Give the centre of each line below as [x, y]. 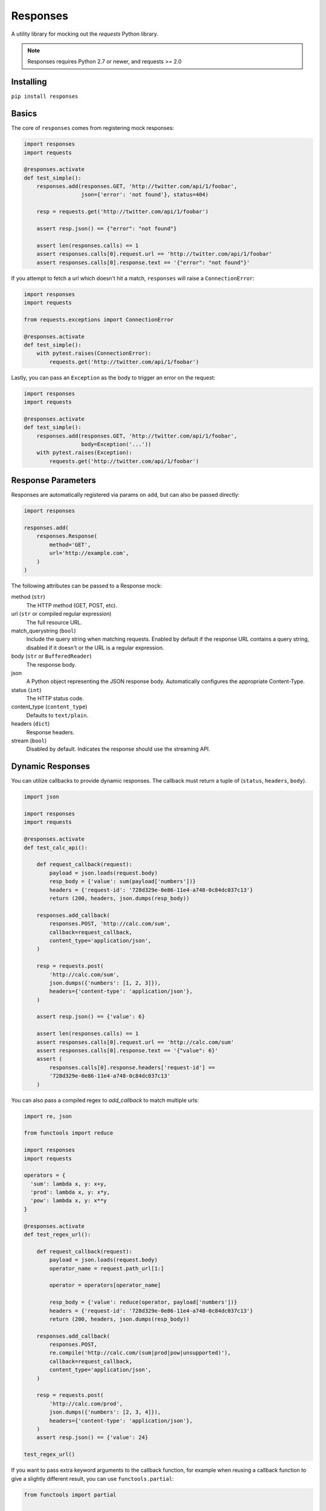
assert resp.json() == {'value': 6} [91, 1017]
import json [42, 797]
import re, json [48, 1116]
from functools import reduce [69, 1133]
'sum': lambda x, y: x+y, [69, 1184]
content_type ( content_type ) [49, 707]
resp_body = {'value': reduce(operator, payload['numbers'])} [143, 1302]
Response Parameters [54, 480]
